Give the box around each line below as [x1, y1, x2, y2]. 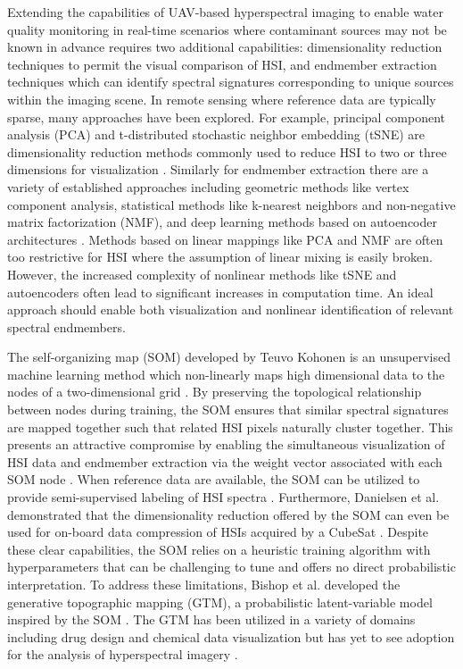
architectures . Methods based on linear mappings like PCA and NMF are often [7, 230, 443, 248]
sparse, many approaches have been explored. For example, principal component [7, 107, 446, 126]
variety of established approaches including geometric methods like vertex [7, 177, 409, 196]
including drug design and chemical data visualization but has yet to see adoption [7, 627, 455, 646]
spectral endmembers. [7, 317, 126, 336]
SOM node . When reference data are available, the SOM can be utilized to [7, 470, 420, 489]
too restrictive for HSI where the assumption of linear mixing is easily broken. [7, 247, 434, 266]
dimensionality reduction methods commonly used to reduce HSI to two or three [7, 142, 447, 161]
